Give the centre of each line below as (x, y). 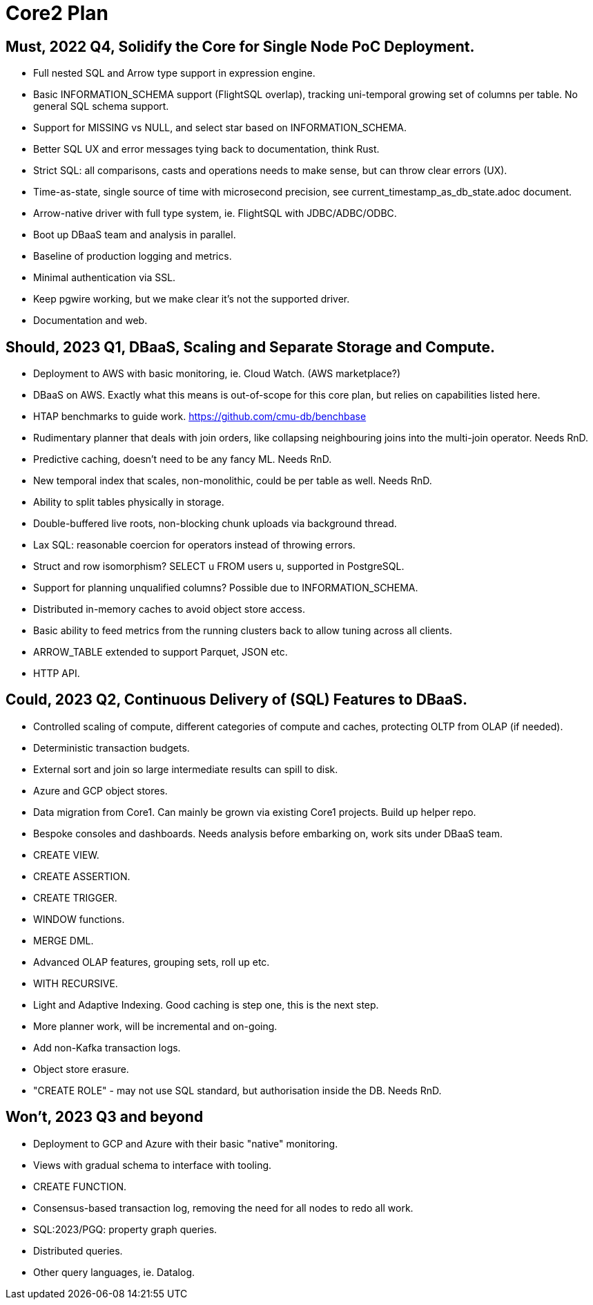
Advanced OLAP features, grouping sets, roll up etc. (152, 962)
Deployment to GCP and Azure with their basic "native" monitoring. (186, 1143)
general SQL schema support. (101, 106)
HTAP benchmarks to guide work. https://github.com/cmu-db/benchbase (200, 417)
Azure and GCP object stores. (100, 790)
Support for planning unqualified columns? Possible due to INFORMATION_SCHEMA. (226, 588)
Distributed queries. (78, 1250)
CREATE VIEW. (66, 855)
